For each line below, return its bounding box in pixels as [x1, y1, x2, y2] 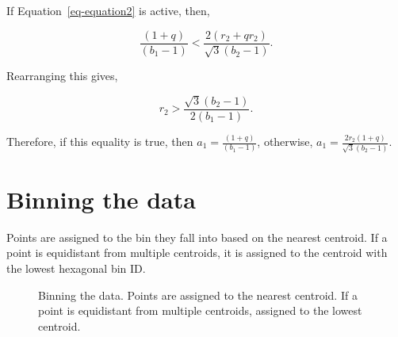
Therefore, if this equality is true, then [6, 133, 193, 150]
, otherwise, [257, 133, 313, 150]
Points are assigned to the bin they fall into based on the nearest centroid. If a [6, 228, 388, 245]
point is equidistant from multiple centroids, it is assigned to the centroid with [6, 244, 388, 261]
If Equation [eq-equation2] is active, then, [6, 2, 210, 18]
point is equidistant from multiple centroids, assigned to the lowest [38, 302, 362, 319]
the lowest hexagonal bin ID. [6, 260, 146, 277]
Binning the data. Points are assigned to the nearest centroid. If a [38, 286, 358, 303]
